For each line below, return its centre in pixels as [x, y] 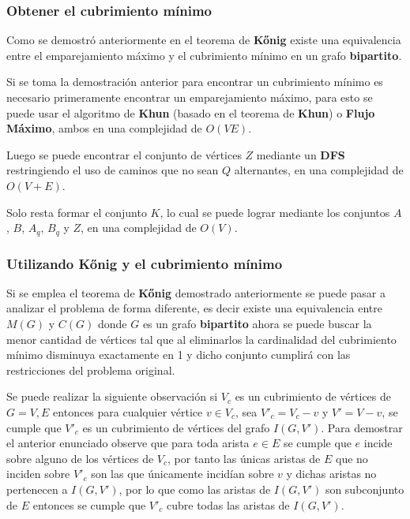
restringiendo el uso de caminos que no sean [113, 170]
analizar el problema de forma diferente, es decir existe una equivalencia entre [194, 308]
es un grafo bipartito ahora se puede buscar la [257, 324]
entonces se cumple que [89, 504]
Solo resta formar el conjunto [77, 212]
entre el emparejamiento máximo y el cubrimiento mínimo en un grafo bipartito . [204, 55]
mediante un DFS [301, 154]
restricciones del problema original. [91, 370]
